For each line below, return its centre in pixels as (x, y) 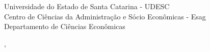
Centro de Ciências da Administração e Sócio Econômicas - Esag (105, 16)
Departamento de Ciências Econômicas (65, 26)
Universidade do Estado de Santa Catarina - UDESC (87, 6)
